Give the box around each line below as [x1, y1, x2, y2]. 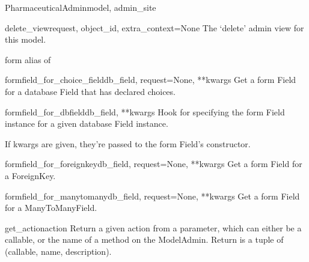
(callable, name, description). [5, 245, 112, 257]
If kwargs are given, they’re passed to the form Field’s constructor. [5, 137, 251, 150]
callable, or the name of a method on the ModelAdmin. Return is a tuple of [5, 233, 284, 246]
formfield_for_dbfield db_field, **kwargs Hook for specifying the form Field [5, 105, 285, 118]
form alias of [5, 53, 51, 65]
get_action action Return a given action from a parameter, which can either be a [5, 221, 302, 234]
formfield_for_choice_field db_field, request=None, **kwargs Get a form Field [5, 73, 296, 86]
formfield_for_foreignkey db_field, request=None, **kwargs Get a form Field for [5, 157, 302, 170]
